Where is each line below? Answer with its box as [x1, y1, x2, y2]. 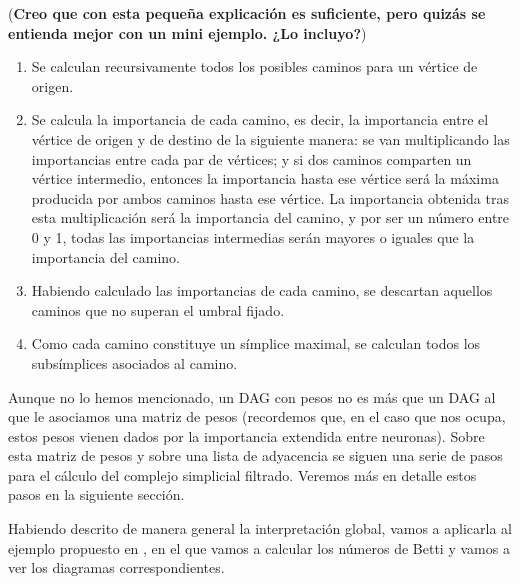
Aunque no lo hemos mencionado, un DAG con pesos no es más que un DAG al [8, 386, 496, 407]
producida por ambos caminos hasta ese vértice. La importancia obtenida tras [31, 187, 509, 208]
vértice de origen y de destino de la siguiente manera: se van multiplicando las [31, 128, 510, 149]
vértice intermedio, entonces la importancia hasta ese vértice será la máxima [31, 168, 499, 189]
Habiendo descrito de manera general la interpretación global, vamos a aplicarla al [8, 518, 512, 539]
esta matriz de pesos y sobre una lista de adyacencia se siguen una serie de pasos [8, 445, 503, 466]
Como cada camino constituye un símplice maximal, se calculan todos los [31, 333, 481, 354]
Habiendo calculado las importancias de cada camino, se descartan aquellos [31, 280, 493, 301]
